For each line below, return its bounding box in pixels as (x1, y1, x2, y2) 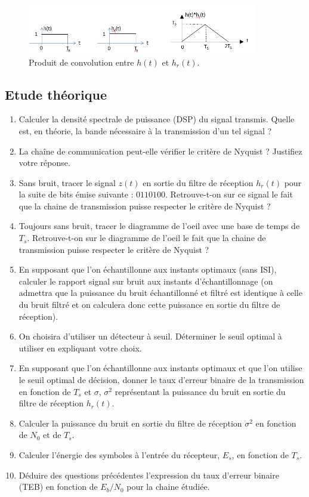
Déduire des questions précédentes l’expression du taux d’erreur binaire (18, 468, 279, 481)
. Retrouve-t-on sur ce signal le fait (165, 188, 293, 200)
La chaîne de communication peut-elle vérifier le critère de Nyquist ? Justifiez (18, 144, 302, 157)
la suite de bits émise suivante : (18, 188, 134, 200)
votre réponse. (18, 156, 70, 169)
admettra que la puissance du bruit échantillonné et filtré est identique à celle (18, 286, 302, 299)
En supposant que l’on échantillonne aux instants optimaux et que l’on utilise (18, 362, 302, 374)
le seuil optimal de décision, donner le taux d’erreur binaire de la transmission (18, 373, 304, 385)
